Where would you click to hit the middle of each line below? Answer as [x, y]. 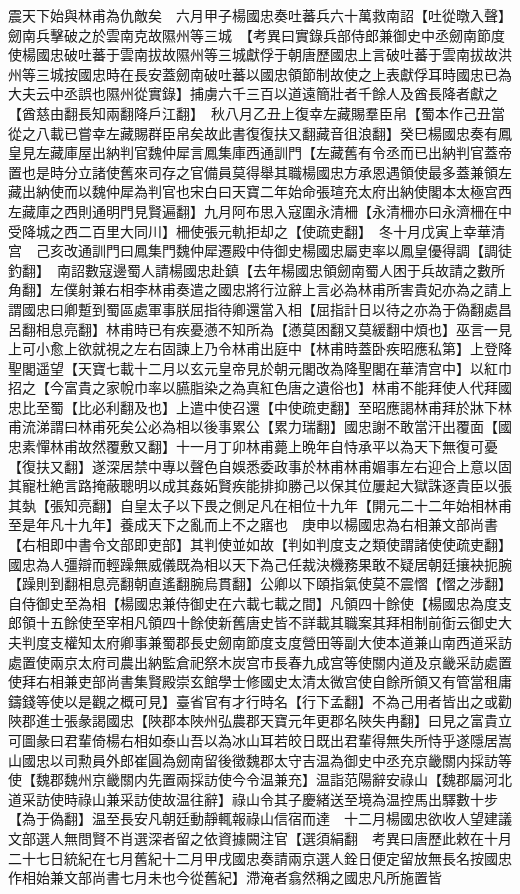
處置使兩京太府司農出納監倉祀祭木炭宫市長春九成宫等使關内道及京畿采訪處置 [260, 661]
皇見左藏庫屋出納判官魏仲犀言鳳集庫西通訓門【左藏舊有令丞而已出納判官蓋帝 [260, 152]
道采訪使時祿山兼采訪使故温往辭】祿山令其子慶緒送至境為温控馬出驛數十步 [253, 798]
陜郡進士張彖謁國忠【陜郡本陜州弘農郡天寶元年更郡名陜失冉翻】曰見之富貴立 [260, 720]
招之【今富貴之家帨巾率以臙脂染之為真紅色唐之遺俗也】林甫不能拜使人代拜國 [260, 387]
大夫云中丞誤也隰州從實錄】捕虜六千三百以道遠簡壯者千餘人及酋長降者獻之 [253, 93]
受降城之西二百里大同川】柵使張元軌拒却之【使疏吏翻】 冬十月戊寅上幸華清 [256, 230]
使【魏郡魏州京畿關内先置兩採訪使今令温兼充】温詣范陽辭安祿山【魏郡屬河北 [260, 779]
